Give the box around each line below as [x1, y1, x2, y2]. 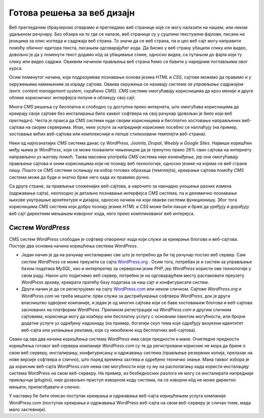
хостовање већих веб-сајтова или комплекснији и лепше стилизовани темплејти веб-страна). [9, 131, 207, 137]
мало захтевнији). [9, 406, 46, 412]
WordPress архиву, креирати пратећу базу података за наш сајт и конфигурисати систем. [21, 279, 209, 285]
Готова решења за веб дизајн [9, 7, 135, 18]
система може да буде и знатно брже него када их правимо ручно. [9, 174, 151, 180]
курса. [9, 65, 23, 71]
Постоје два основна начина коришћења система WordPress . [9, 243, 138, 249]
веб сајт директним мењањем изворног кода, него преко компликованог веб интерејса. [9, 210, 195, 216]
